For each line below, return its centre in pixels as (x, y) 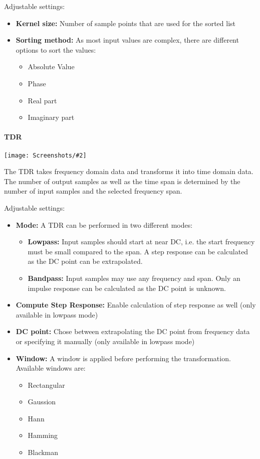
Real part (42, 100)
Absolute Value (51, 66)
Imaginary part (51, 117)
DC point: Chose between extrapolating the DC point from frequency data (133, 331)
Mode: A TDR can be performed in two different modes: (104, 224)
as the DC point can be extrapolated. (85, 261)
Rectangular (46, 385)
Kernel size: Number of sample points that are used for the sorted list (125, 23)
